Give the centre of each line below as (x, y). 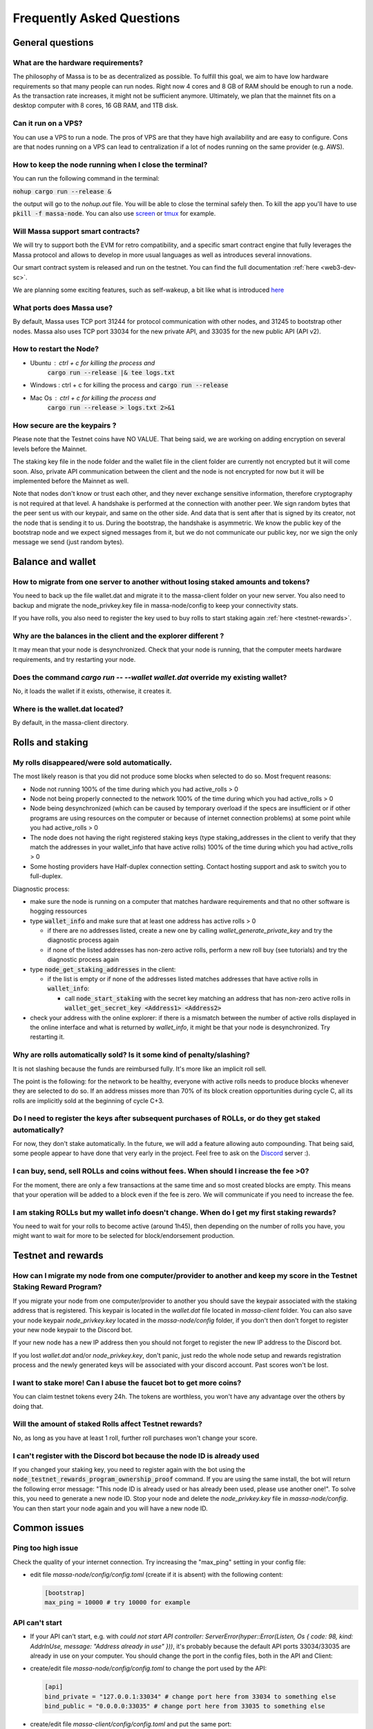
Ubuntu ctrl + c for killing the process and (93, 362)
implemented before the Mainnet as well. (71, 481)
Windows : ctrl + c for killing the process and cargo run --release (129, 385)
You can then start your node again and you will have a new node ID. (111, 1508)
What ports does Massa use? (63, 308)
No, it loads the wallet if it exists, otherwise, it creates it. (92, 691)
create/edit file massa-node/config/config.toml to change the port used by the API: (149, 1668)
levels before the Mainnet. (50, 449)
